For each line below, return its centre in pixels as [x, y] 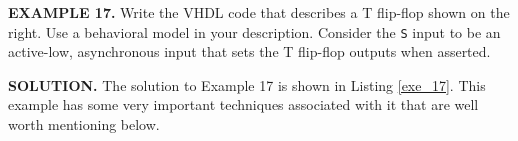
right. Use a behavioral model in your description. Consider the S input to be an [254, 31]
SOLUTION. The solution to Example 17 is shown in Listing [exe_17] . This [247, 84]
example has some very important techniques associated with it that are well [243, 104]
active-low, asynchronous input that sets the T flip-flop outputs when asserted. [249, 51]
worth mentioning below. [84, 124]
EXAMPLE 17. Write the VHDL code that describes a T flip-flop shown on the [259, 12]
